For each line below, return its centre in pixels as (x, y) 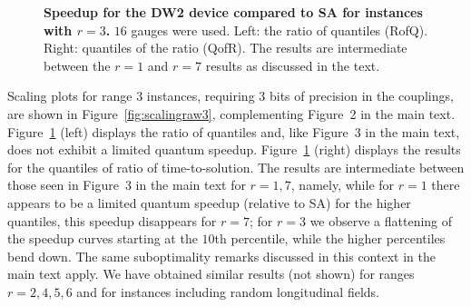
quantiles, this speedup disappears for (112, 220)
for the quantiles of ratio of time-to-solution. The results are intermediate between (236, 167)
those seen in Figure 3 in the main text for (127, 185)
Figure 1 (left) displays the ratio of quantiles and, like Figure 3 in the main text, (234, 131)
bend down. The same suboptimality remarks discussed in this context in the (221, 256)
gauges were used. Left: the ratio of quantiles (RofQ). (280, 30)
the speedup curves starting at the (103, 238)
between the (77, 65)
